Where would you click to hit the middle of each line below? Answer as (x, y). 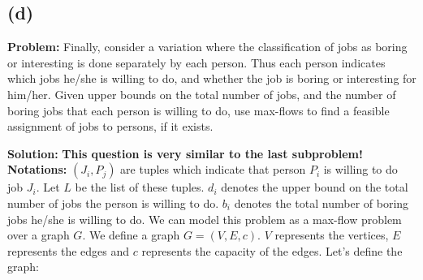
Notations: (37, 169)
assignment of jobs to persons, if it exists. (110, 126)
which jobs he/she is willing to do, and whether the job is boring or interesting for (212, 78)
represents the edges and (69, 250)
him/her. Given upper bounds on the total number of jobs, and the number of (202, 94)
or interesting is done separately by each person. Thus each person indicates (196, 62)
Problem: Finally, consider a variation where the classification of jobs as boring (207, 47)
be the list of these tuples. (140, 187)
